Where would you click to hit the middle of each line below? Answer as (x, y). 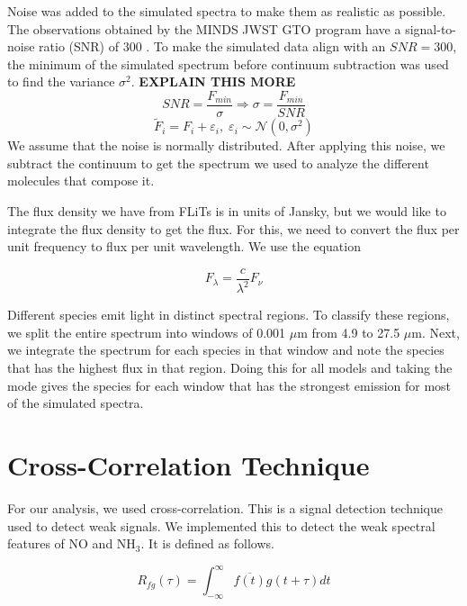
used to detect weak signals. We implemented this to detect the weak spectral (221, 525)
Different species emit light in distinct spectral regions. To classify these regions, (229, 315)
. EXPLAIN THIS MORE (213, 81)
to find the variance (61, 81)
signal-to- (431, 28)
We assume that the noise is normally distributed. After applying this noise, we (226, 145)
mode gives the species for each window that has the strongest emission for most (229, 385)
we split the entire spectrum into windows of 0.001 (147, 332)
